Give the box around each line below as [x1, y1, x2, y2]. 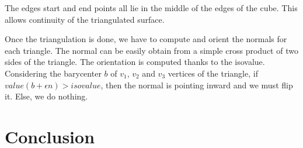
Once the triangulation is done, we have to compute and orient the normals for [5, 33, 287, 45]
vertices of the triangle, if [168, 67, 258, 79]
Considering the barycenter [5, 67, 102, 79]
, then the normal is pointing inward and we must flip [100, 78, 293, 91]
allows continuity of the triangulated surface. [5, 13, 165, 25]
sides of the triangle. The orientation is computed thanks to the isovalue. [5, 56, 265, 68]
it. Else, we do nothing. [5, 90, 88, 102]
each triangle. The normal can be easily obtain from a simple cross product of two [5, 44, 298, 56]
